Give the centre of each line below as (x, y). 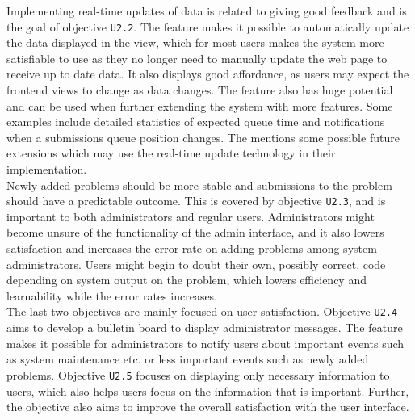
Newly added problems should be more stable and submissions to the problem (199, 185)
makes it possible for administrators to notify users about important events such (205, 343)
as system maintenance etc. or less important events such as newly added (188, 359)
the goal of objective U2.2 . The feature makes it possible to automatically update (208, 26)
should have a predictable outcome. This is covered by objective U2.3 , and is (196, 201)
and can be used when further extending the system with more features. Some (200, 105)
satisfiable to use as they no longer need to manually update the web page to (197, 58)
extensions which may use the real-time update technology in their (171, 153)
